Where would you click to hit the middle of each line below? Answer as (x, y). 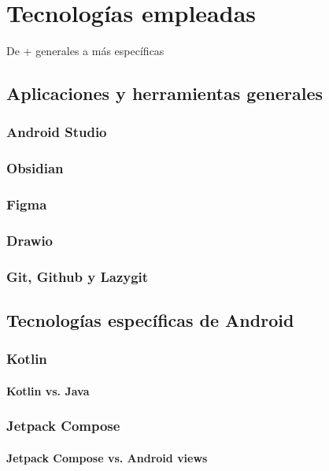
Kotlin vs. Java (48, 390)
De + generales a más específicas (85, 51)
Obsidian (35, 168)
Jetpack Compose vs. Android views (107, 457)
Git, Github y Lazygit (78, 276)
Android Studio (57, 132)
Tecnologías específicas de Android (150, 320)
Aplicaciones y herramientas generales (164, 93)
